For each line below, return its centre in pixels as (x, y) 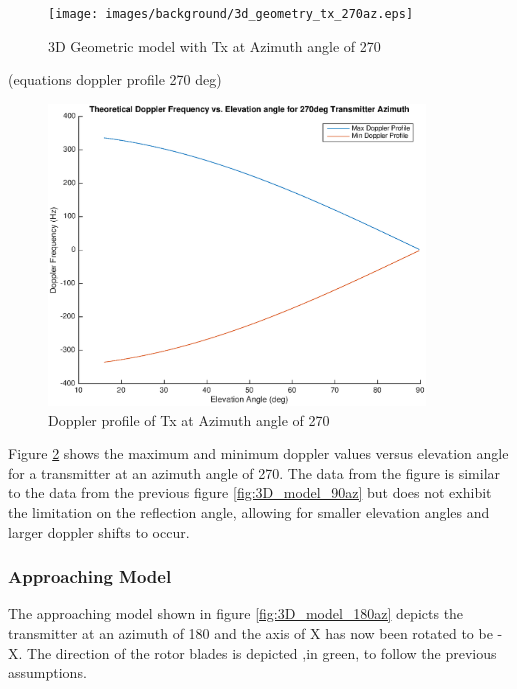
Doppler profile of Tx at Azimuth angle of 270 (189, 419)
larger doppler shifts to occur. (99, 531)
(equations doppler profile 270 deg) (115, 79)
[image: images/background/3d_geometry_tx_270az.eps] (231, 14)
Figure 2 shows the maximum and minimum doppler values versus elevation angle (258, 453)
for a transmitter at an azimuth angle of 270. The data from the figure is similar (254, 472)
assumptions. (47, 672)
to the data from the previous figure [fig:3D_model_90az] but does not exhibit (250, 492)
